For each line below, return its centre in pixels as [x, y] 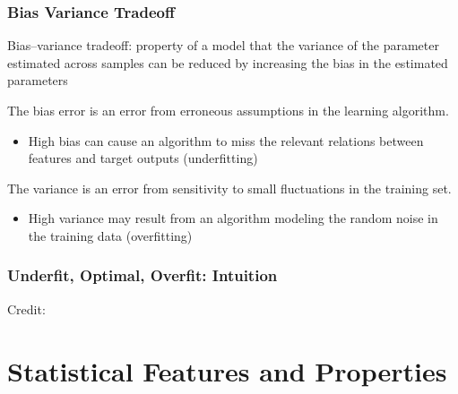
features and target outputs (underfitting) [143, 158]
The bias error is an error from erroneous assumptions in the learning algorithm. [228, 110]
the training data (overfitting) [110, 235]
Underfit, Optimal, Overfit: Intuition [143, 275]
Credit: [26, 308]
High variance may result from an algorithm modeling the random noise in [233, 218]
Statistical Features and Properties [227, 370]
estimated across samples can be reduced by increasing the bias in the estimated [228, 62]
